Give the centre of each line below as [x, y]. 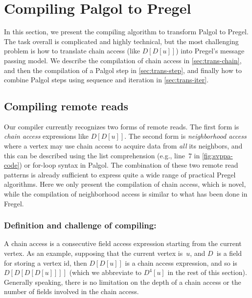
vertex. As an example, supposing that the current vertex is [93, 253]
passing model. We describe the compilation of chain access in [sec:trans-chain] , [123, 60]
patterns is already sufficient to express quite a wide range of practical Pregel [120, 174]
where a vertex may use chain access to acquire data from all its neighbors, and [123, 146]
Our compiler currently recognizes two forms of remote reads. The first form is [122, 126]
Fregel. [14, 203]
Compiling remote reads [66, 106]
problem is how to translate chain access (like [72, 51]
